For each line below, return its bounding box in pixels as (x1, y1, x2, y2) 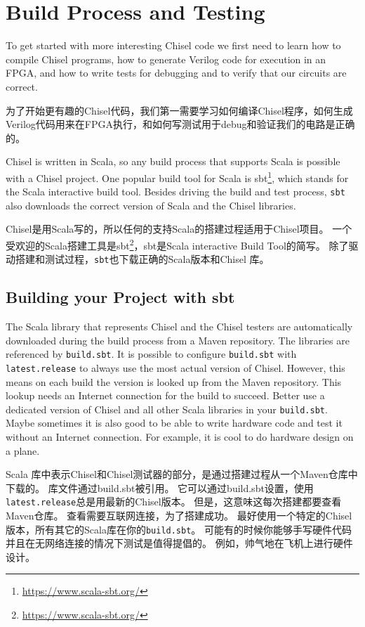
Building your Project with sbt (6, 286, 235, 308)
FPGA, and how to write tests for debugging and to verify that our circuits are (6, 65, 347, 80)
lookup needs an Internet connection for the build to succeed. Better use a (6, 388, 325, 403)
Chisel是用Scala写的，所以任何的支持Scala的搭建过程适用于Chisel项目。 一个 (6, 221, 352, 236)
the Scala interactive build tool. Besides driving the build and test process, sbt (6, 184, 345, 199)
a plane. (6, 443, 40, 458)
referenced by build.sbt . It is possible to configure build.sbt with (6, 347, 297, 361)
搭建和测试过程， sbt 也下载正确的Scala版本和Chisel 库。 (15, 252, 270, 266)
